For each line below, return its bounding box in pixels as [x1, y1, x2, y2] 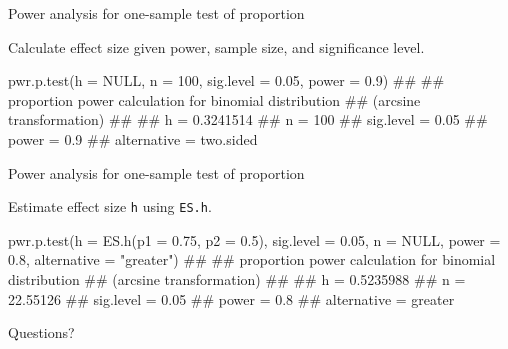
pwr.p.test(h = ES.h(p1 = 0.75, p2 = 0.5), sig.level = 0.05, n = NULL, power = [8, 229, 501, 250]
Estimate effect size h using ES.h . [8, 196, 212, 217]
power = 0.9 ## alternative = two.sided [8, 128, 258, 149]
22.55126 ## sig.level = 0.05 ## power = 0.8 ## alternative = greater [8, 288, 455, 309]
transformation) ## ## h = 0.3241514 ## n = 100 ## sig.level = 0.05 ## [8, 109, 488, 130]
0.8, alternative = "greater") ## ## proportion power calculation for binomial [8, 249, 496, 270]
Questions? [8, 322, 75, 343]
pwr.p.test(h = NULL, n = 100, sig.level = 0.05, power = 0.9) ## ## [8, 70, 445, 91]
